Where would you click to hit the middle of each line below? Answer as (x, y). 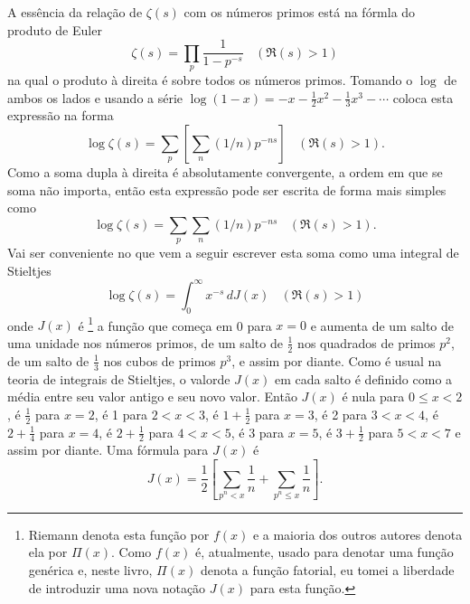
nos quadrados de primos (367, 342)
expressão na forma (61, 115)
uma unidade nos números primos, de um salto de (145, 342)
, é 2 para (341, 414)
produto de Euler (55, 29)
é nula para (373, 396)
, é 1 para (121, 414)
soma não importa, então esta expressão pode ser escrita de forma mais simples (227, 189)
